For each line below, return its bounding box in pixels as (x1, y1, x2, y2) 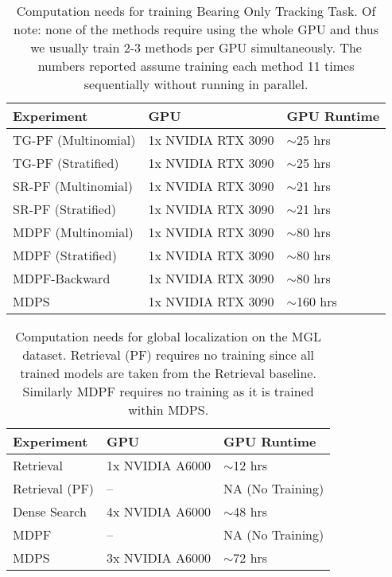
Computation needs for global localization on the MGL (15, 327, 322, 345)
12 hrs (233, 456, 268, 474)
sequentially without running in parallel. (83, 75, 309, 93)
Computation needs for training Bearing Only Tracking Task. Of (16, 2, 376, 20)
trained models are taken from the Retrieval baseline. (20, 364, 316, 382)
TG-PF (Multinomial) (13, 131, 136, 149)
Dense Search (13, 502, 87, 520)
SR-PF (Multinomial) (13, 177, 133, 195)
